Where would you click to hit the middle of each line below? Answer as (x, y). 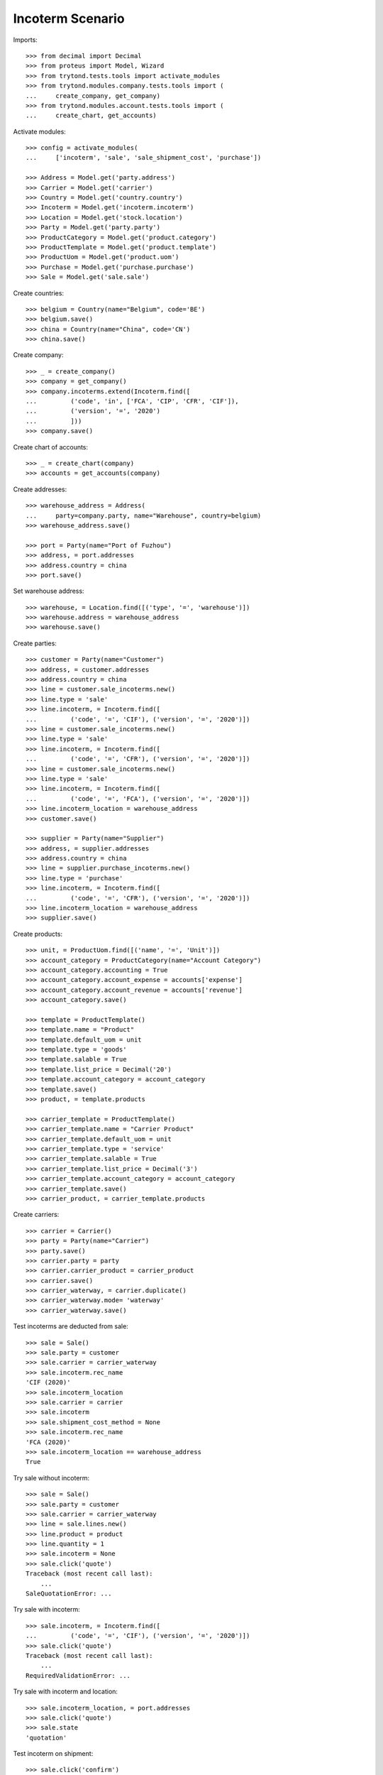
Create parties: (35, 643)
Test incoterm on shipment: (53, 1754)
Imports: (26, 40)
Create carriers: (36, 1215)
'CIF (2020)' (48, 1382)
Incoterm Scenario (69, 18)
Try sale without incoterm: (51, 1478)
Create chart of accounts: (51, 447)
